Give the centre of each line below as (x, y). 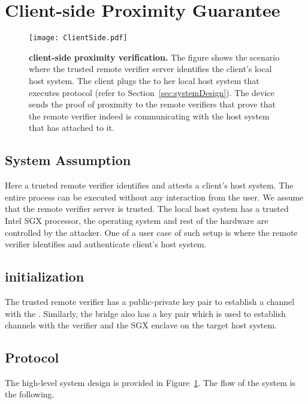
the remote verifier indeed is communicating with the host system (149, 116)
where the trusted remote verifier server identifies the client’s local (150, 69)
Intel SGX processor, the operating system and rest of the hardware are (137, 220)
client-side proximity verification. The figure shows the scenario (154, 57)
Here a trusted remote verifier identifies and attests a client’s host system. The (149, 185)
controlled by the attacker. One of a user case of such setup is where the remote (151, 232)
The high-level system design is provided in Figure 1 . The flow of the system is (150, 382)
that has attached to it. (72, 128)
